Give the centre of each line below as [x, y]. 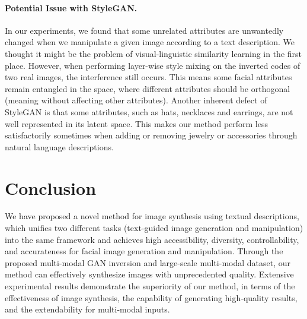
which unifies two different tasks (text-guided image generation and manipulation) [154, 228]
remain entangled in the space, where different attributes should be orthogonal [148, 88]
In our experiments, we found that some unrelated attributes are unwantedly [144, 30]
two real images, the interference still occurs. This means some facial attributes [148, 77]
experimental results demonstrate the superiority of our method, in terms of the [150, 286]
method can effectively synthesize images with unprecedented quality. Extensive [149, 274]
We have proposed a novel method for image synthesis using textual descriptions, [152, 216]
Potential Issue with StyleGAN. [71, 7]
